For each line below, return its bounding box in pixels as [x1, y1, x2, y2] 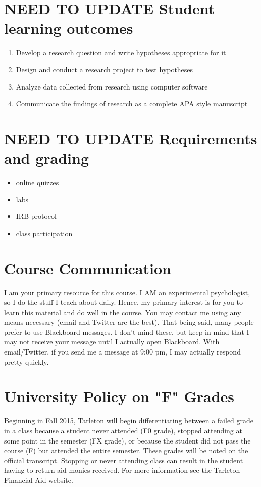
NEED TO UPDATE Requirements [4, 127, 257, 148]
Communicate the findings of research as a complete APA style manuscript [16, 98, 248, 109]
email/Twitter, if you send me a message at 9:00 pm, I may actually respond [4, 346, 241, 357]
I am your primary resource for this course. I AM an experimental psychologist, [4, 287, 250, 297]
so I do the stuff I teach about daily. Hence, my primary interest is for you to [4, 297, 243, 307]
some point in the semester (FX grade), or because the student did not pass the [4, 435, 251, 446]
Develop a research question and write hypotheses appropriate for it [16, 47, 226, 58]
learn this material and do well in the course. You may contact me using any [4, 306, 241, 317]
